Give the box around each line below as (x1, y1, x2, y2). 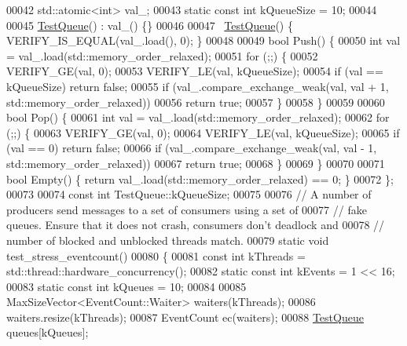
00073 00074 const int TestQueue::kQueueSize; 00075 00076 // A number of (6, 186, 372, 202)
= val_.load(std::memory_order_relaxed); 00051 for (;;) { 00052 (6, 47, 318, 64)
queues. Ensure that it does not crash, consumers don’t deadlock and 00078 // (6, 217, 385, 233)
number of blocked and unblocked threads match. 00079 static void (6, 231, 329, 248)
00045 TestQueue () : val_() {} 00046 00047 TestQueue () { (6, 16, 293, 33)
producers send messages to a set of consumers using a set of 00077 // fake (6, 201, 367, 217)
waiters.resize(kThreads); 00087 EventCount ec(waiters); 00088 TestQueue (6, 308, 364, 325)
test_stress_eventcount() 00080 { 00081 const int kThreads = (6, 247, 306, 264)
